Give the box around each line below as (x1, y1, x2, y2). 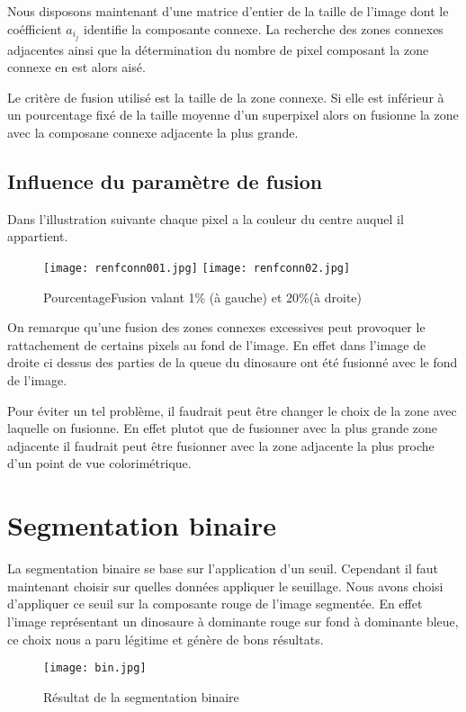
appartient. (7, 227, 68, 246)
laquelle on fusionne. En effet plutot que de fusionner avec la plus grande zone (7, 419, 438, 437)
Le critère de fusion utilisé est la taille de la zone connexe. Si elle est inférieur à (7, 87, 444, 106)
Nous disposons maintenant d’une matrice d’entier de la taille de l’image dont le (7, 2, 449, 20)
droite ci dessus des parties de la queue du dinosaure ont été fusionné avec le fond (7, 353, 458, 372)
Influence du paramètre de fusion (7, 167, 323, 195)
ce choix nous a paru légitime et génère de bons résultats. (7, 629, 324, 648)
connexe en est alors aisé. (7, 58, 146, 77)
